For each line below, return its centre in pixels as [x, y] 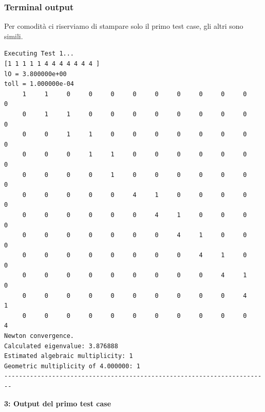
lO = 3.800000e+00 [35, 74]
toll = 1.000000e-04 [39, 84]
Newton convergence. [39, 336]
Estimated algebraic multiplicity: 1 [69, 356]
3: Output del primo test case [58, 403]
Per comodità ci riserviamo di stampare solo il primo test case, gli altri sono [124, 26]
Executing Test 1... [39, 54]
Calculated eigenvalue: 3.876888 [61, 346]
